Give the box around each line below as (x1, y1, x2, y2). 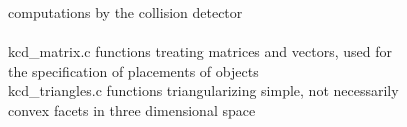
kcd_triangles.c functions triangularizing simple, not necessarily (8, 80, 399, 101)
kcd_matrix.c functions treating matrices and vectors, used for (8, 41, 392, 62)
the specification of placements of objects (8, 60, 259, 81)
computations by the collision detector (8, 2, 243, 22)
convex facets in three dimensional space (8, 99, 256, 120)
